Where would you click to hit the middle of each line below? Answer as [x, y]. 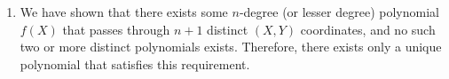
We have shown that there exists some [124, 12]
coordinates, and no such [368, 29]
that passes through [116, 29]
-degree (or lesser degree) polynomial [339, 12]
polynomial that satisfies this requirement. [135, 63]
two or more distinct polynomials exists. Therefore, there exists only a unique [231, 47]
